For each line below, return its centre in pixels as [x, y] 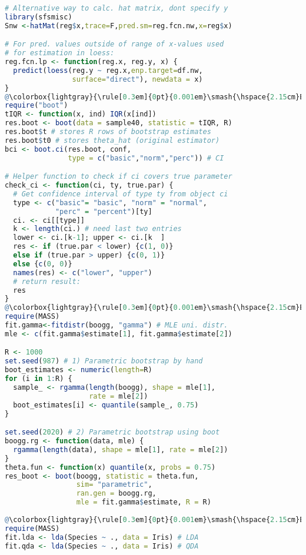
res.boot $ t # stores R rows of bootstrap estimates [108, 132]
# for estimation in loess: [60, 53]
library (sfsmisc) [39, 17]
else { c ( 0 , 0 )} [43, 264]
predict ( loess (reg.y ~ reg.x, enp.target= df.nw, [108, 70]
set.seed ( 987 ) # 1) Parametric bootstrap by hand [104, 361]
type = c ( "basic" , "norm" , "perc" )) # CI [146, 158]
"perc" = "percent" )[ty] [104, 211]
